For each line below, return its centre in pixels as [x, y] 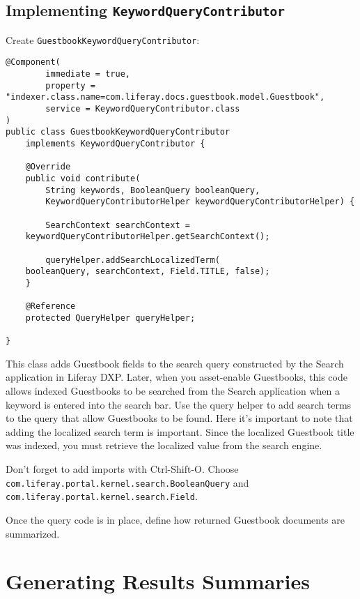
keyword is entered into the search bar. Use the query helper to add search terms [179, 404]
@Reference [50, 306]
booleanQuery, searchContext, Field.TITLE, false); [148, 272]
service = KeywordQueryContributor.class [143, 109]
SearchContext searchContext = [118, 225]
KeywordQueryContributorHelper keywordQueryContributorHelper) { [200, 202]
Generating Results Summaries [158, 581]
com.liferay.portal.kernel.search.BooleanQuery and [127, 482]
